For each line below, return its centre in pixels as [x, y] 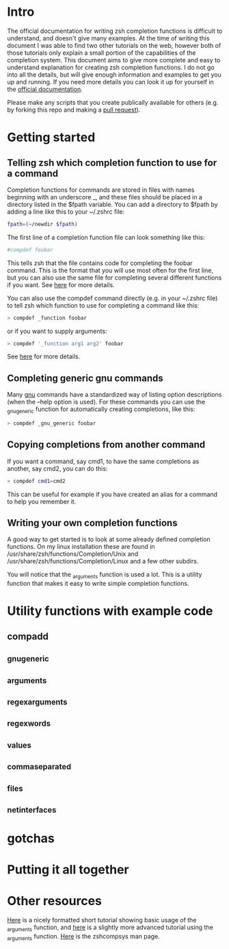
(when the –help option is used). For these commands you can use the [106, 402]
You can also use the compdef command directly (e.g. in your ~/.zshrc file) [112, 298]
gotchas [31, 838]
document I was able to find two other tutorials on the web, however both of [114, 45]
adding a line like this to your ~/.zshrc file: [66, 211]
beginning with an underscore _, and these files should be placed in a [105, 197]
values [19, 745]
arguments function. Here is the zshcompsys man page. [84, 937]
